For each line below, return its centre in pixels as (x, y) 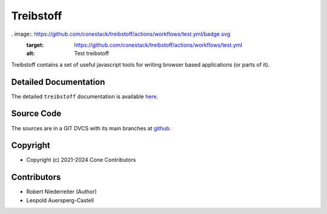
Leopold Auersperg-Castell (60, 200)
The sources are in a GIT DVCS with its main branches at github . (91, 128)
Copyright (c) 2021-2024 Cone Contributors (81, 160)
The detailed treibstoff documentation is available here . (85, 96)
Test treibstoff (91, 53)
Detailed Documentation (58, 82)
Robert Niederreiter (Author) (61, 192)
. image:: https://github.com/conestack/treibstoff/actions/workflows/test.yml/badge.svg (121, 34)
